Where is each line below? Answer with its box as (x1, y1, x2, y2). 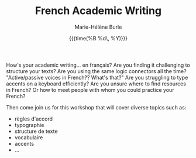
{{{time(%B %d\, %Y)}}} (69, 35, 128, 42)
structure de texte (14, 128, 58, 135)
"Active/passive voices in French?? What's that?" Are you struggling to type (6, 74, 188, 81)
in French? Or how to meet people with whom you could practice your (6, 86, 174, 93)
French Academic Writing (35, 4, 162, 18)
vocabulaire (14, 133, 43, 141)
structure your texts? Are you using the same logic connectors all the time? (6, 67, 187, 74)
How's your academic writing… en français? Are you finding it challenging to (6, 61, 190, 68)
